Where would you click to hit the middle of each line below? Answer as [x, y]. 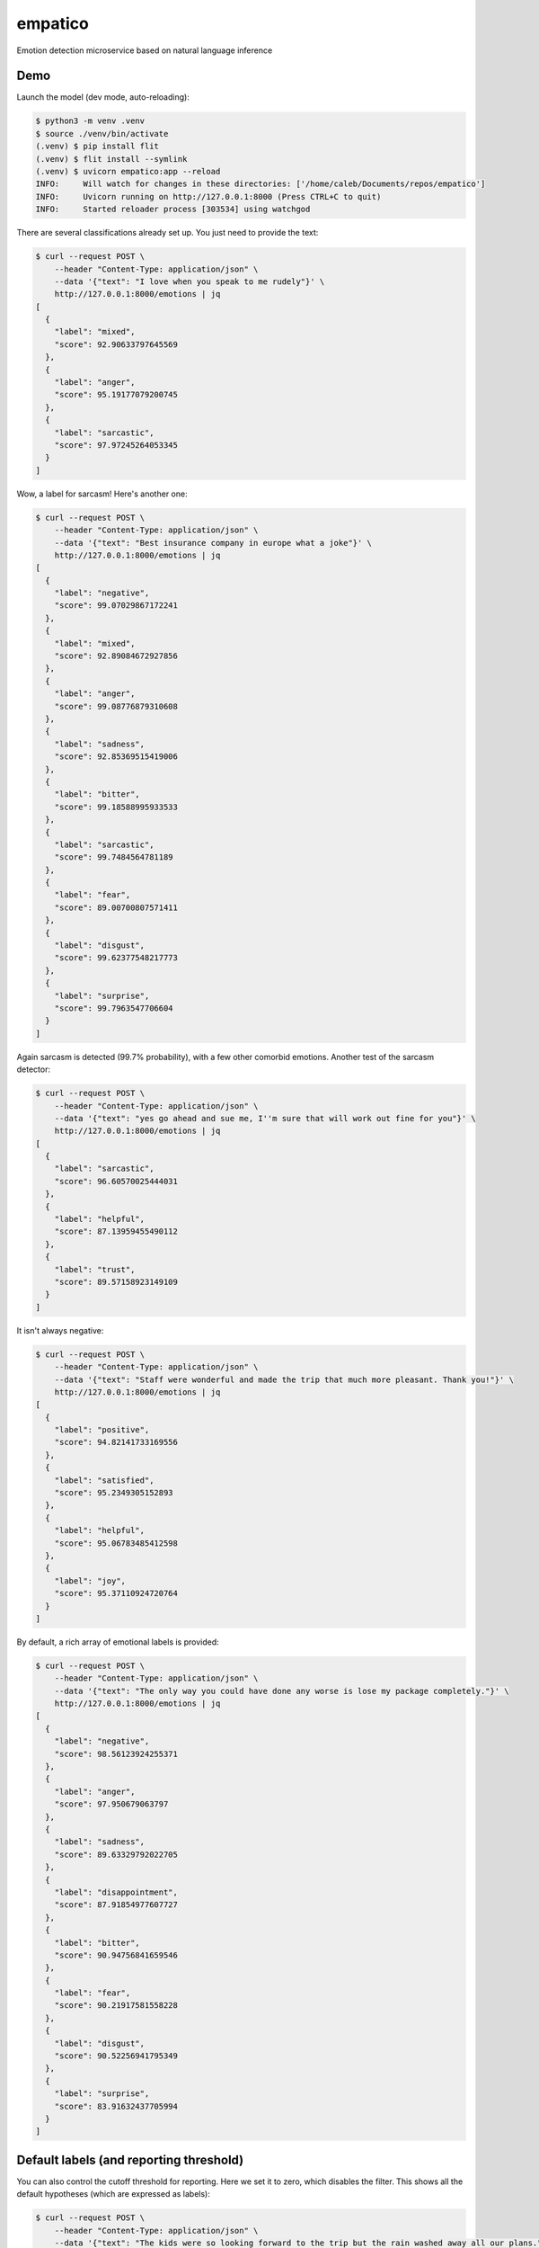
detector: [34, 1069]
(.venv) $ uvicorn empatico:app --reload [128, 171]
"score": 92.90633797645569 [116, 344]
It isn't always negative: [60, 1330]
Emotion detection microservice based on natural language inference [145, 50]
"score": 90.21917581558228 [116, 2006]
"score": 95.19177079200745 [116, 395]
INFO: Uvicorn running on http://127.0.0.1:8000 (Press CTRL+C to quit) [208, 196]
